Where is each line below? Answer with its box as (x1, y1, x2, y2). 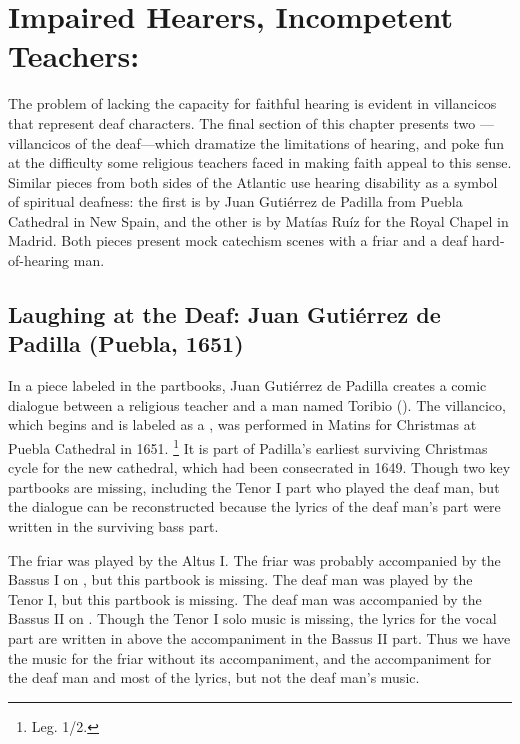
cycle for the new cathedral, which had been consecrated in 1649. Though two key (8, 457, 511, 478)
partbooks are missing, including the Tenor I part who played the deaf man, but (8, 476, 500, 497)
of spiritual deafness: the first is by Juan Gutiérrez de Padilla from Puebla (8, 191, 463, 212)
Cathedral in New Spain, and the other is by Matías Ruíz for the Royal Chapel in (8, 210, 509, 231)
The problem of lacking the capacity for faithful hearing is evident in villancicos (8, 93, 497, 114)
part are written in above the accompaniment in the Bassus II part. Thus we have (8, 628, 511, 649)
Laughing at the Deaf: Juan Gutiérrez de (8, 299, 441, 330)
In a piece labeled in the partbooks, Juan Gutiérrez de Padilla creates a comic (8, 375, 487, 396)
